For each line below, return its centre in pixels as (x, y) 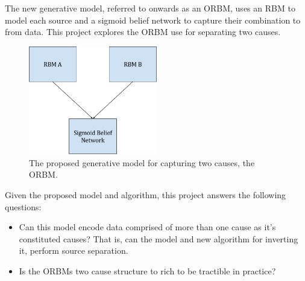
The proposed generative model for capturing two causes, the (142, 162)
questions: (23, 206)
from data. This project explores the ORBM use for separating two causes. (143, 32)
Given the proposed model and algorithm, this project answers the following (146, 195)
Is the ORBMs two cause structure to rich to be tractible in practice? (147, 271)
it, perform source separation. (74, 250)
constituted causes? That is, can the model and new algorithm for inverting (159, 238)
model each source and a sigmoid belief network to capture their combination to (153, 20)
